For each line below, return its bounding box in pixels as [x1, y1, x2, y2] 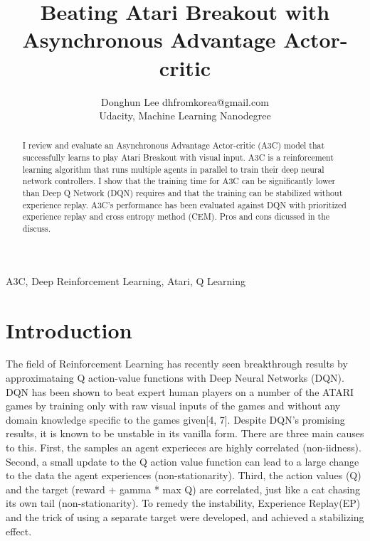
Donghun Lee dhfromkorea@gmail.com [101, 94, 269, 109]
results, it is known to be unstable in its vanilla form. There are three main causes [6, 426, 364, 441]
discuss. [22, 223, 51, 235]
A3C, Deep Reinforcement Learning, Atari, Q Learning [6, 273, 245, 288]
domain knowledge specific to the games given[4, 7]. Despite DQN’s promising [6, 412, 345, 427]
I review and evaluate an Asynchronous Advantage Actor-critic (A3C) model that [22, 139, 325, 151]
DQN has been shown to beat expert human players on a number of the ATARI [6, 384, 354, 399]
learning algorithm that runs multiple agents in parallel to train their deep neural [22, 163, 324, 175]
